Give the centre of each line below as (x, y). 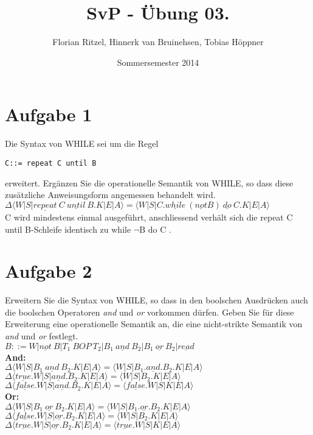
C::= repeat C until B (51, 163)
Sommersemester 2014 (158, 62)
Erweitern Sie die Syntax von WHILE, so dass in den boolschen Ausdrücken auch (156, 300)
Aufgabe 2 (49, 271)
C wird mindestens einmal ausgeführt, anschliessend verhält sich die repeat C (149, 217)
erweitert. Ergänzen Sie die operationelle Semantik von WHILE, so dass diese (149, 182)
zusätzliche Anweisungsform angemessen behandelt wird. (110, 195)
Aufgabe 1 (49, 114)
